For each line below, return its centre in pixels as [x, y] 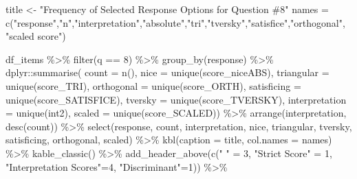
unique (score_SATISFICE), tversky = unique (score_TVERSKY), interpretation [176, 99]
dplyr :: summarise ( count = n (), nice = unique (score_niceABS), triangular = [167, 72]
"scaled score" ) [36, 36]
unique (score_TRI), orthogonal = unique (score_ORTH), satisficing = [153, 85]
